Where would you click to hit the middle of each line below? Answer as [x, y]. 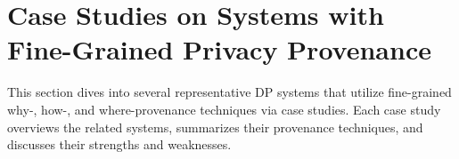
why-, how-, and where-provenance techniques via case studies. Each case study [224, 109]
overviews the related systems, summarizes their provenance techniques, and [215, 127]
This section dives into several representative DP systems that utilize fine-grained [229, 92]
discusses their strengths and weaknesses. [119, 144]
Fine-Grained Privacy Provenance [219, 49]
